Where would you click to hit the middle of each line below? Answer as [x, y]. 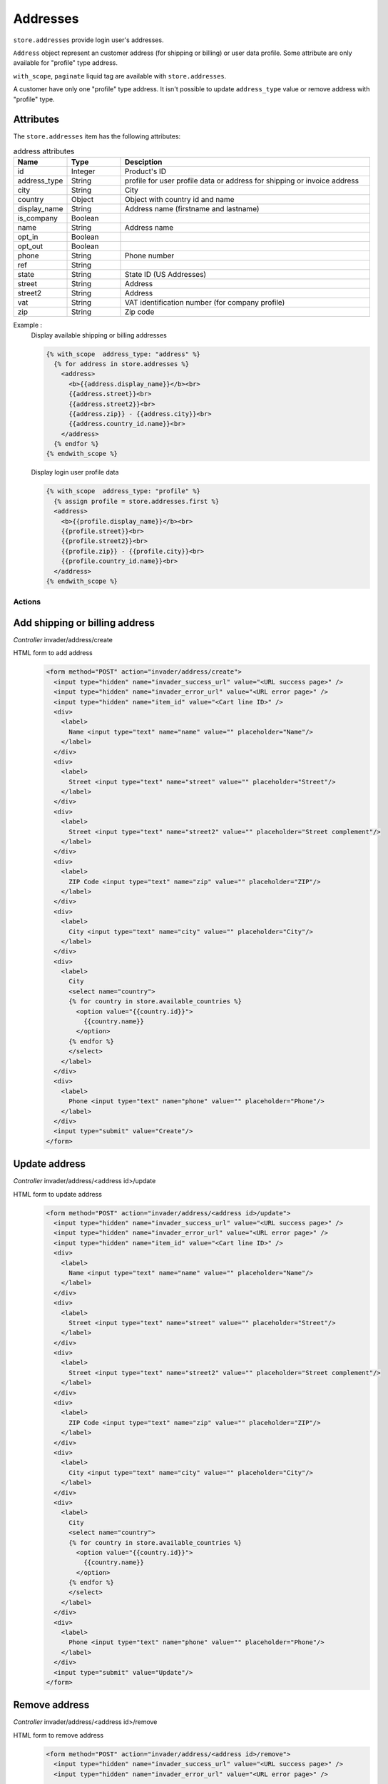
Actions [27, 602]
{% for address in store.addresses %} [121, 364]
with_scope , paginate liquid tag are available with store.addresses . [120, 76]
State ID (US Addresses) [165, 275]
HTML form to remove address [58, 1735]
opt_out [30, 246]
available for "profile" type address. [65, 63]
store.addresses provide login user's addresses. [88, 40]
